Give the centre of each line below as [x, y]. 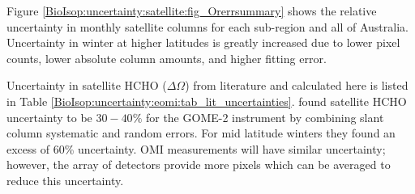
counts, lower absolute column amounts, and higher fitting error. [167, 58]
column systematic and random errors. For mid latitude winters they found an [201, 133]
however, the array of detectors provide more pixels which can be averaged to [199, 164]
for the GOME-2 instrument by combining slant [265, 117]
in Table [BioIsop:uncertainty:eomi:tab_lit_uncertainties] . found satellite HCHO [207, 101]
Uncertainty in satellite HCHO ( [87, 85]
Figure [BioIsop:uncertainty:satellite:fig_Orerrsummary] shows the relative [192, 11]
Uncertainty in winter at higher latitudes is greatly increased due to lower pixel [203, 42]
